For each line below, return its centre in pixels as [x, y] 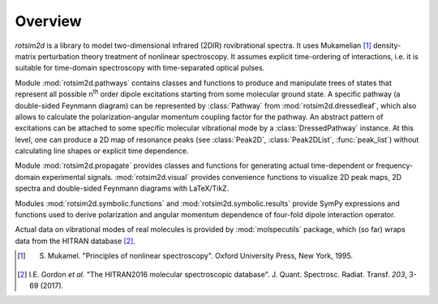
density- [387, 45]
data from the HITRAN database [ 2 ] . [75, 241]
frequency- [395, 165]
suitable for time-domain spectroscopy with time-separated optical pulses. [140, 68]
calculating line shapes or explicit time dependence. [102, 151]
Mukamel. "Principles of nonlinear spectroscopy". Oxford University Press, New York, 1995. [200, 256]
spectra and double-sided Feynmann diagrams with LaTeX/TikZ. [122, 188]
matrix [26, 56]
